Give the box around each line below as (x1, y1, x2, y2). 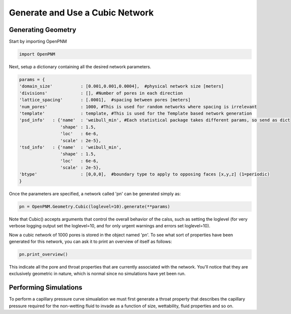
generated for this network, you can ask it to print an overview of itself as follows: (9, 239, 172, 244)
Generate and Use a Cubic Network (9, 7, 154, 18)
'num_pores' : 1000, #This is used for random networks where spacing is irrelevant (19, 104, 257, 109)
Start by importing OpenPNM (9, 39, 67, 45)
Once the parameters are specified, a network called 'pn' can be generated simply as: (9, 191, 181, 196)
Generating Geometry (9, 26, 77, 34)
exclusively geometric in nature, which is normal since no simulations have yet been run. (9, 271, 186, 277)
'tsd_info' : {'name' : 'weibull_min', (19, 144, 122, 150)
